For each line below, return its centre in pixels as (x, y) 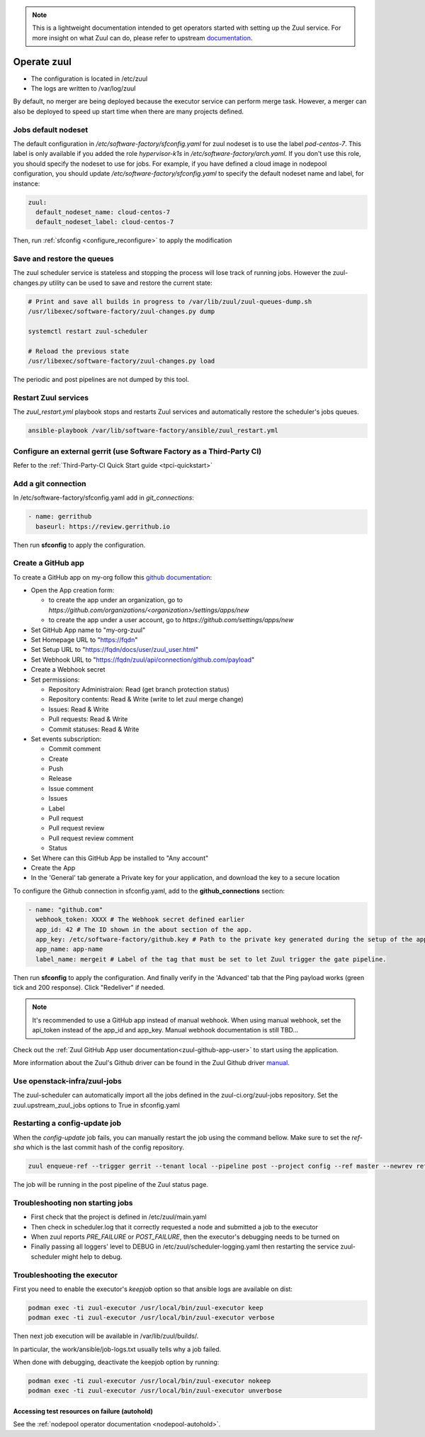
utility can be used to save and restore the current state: (130, 283)
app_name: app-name (69, 949)
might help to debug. (92, 1256)
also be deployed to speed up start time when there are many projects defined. (129, 111)
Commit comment (74, 749)
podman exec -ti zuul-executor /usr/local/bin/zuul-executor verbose (151, 1318)
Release (60, 779)
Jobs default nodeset (51, 130)
